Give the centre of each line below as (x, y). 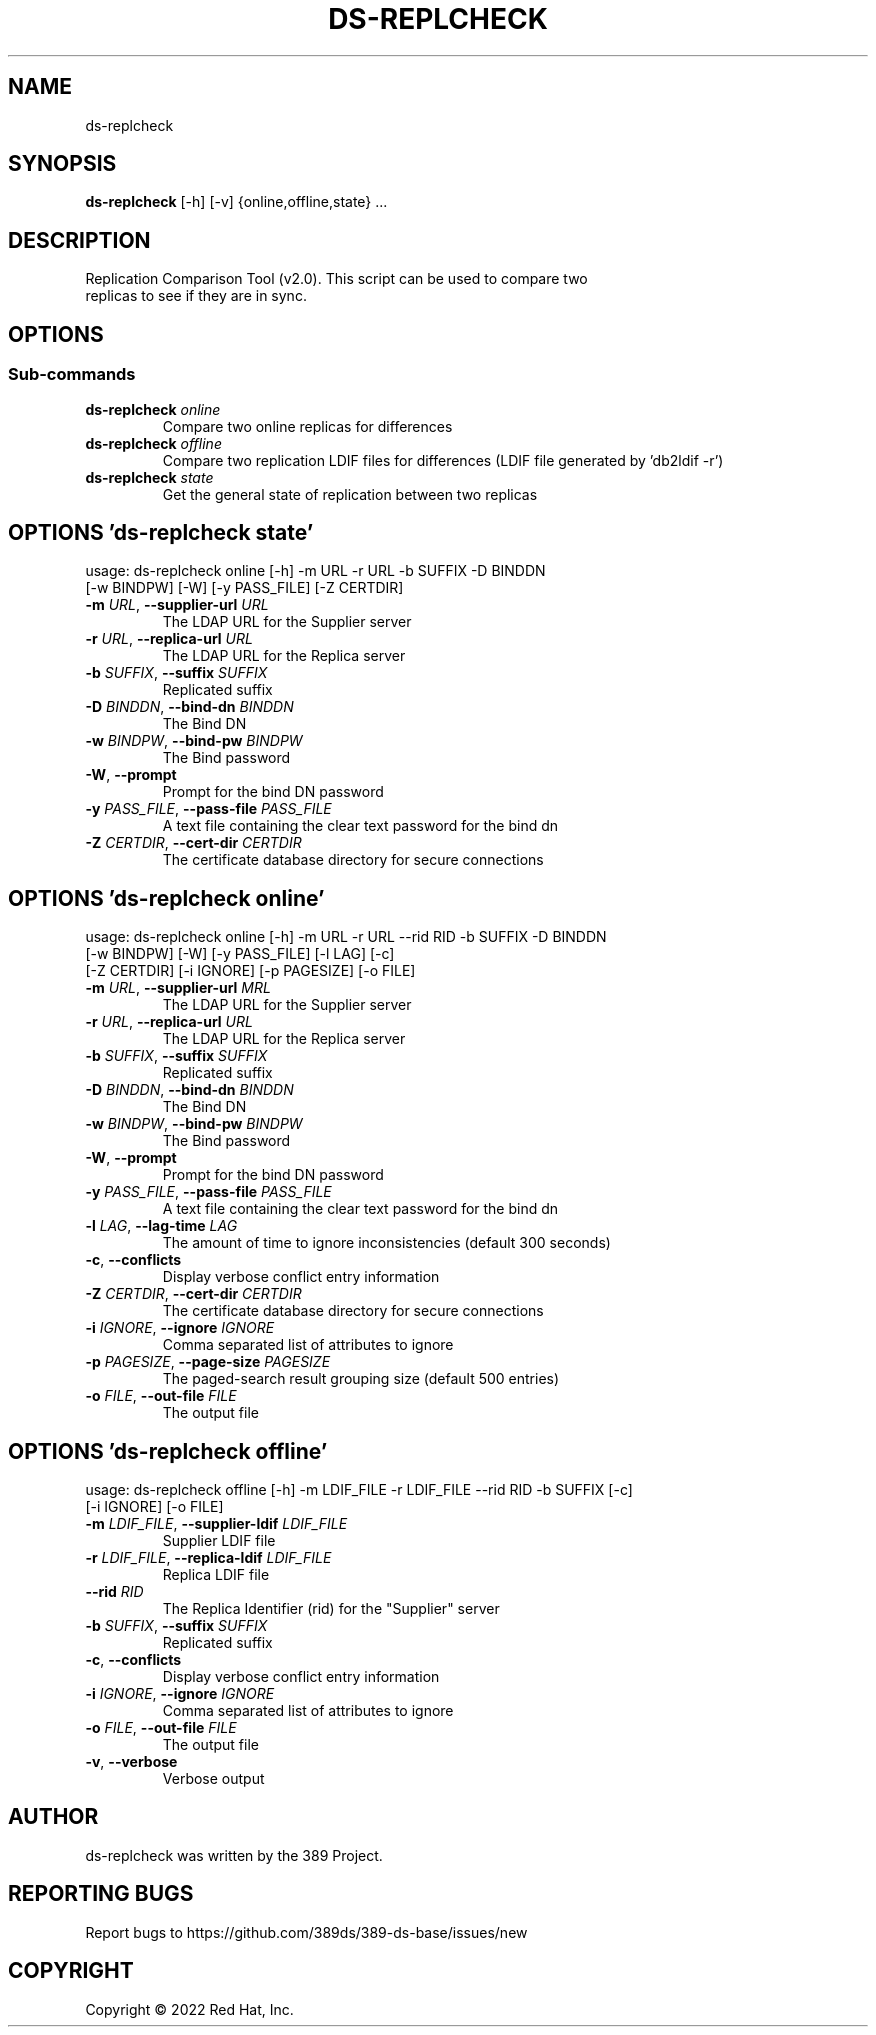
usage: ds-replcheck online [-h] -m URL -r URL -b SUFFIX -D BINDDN (315, 571)
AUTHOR (53, 1817)
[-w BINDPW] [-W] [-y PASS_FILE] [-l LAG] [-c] (240, 954)
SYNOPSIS (62, 164)
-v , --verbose (131, 1762)
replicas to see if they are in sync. (196, 296)
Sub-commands (72, 374)
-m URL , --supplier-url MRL (178, 988)
